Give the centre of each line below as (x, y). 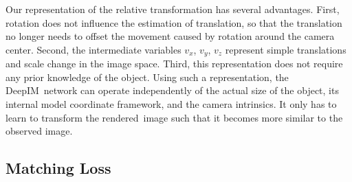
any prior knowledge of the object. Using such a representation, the (147, 77)
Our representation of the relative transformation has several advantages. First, (173, 9)
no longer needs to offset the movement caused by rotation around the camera (170, 36)
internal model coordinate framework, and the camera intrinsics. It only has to (171, 104)
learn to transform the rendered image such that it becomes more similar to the (174, 117)
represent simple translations (286, 49)
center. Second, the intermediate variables (93, 49)
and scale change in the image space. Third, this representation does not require (174, 64)
